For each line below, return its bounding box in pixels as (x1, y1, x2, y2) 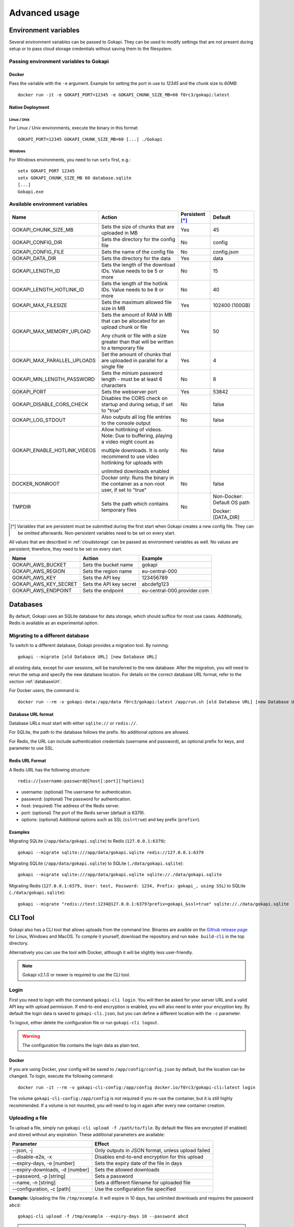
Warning (22, 1033, 40, 1039)
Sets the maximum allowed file (101, 298, 172, 305)
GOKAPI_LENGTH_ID (12, 267, 61, 274)
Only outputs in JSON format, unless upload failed (95, 1147, 210, 1154)
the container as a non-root (101, 480, 165, 487)
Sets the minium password (101, 370, 163, 376)
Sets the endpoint (82, 587, 123, 594)
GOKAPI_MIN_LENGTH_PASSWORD (12, 375, 95, 382)
